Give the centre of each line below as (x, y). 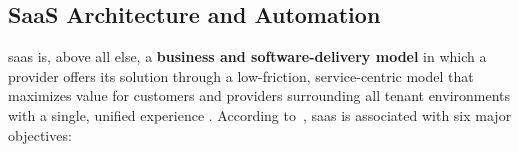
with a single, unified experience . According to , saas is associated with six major (260, 114)
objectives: (40, 134)
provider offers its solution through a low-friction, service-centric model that (241, 75)
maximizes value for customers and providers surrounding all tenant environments (259, 95)
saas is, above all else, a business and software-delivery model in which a (247, 56)
